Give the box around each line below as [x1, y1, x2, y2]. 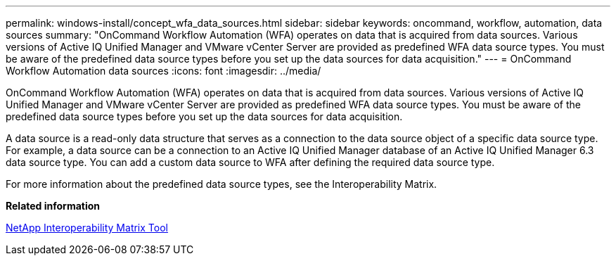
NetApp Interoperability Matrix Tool [6, 222, 168, 234]
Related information [6, 200, 101, 212]
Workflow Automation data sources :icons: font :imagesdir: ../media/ [6, 65, 321, 77]
